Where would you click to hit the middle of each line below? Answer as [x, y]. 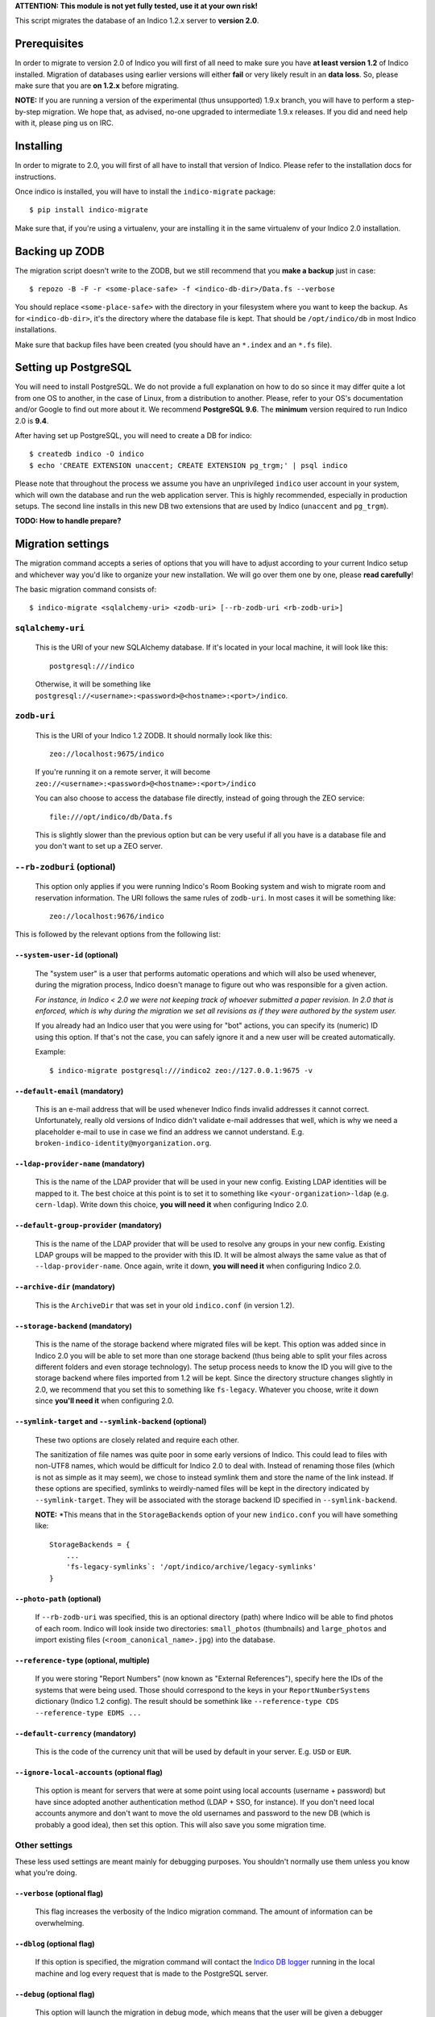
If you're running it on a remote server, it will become [123, 772]
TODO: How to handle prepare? [68, 521]
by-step [28, 111]
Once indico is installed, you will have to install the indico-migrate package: [145, 191]
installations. [36, 330]
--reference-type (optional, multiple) [82, 1660]
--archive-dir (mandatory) [65, 1287]
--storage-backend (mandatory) [73, 1326]
